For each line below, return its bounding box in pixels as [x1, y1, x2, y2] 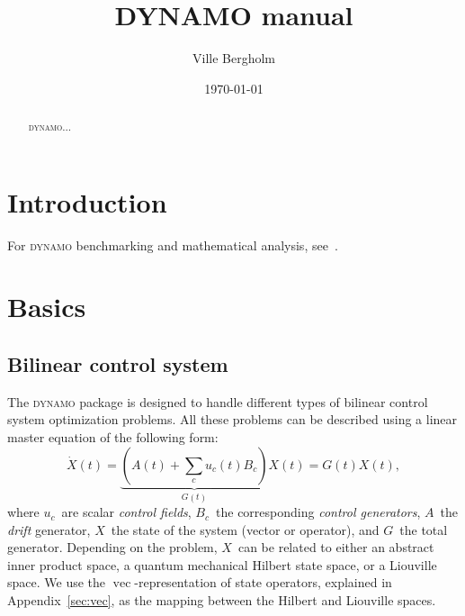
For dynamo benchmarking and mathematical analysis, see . [7, 235, 338, 254]
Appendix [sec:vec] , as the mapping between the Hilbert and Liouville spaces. [7, 591, 436, 610]
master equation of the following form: [7, 428, 219, 447]
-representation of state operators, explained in [134, 573, 392, 592]
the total [399, 520, 448, 539]
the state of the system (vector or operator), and [111, 520, 380, 539]
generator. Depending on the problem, [7, 538, 218, 557]
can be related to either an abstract [237, 538, 434, 557]
